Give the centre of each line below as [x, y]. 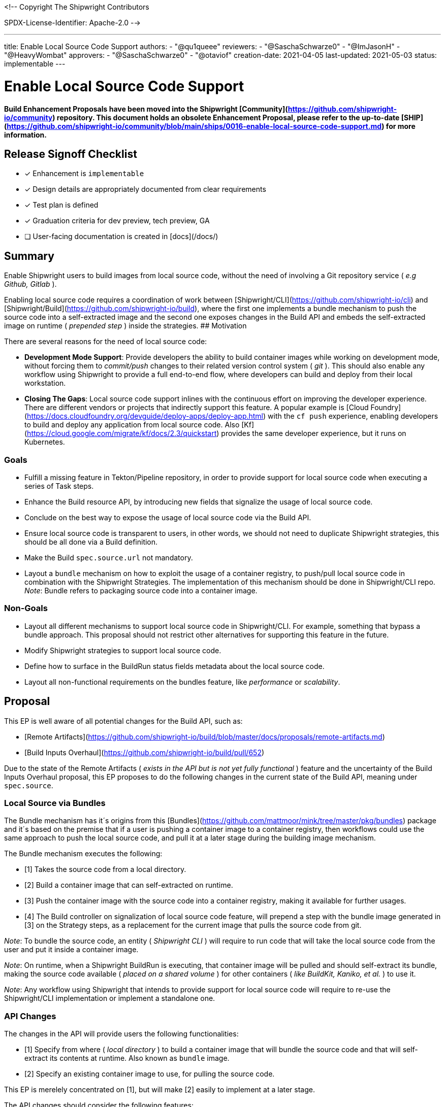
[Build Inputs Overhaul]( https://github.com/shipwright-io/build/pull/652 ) [145, 752]
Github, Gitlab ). [30, 284]
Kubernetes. [45, 442]
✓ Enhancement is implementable [84, 174]
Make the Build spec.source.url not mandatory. [109, 557]
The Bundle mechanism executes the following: [83, 854]
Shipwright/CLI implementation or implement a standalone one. [110, 998]
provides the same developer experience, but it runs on [314, 433]
